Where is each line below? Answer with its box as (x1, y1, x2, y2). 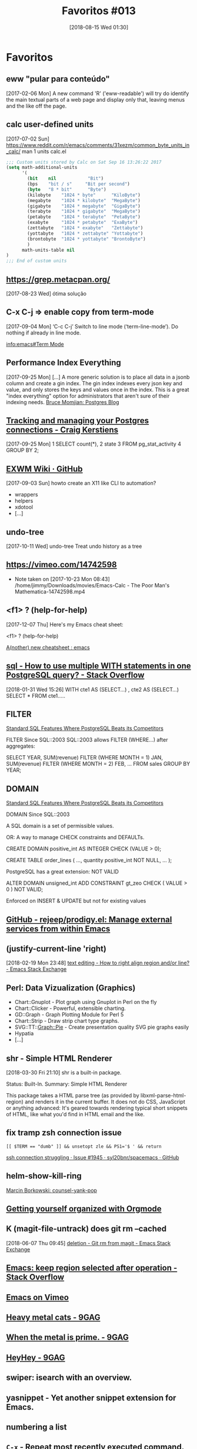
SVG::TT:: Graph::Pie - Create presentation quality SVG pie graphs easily (14, 1024, 189, 1031)
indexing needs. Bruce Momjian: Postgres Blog (6, 398, 119, 405)
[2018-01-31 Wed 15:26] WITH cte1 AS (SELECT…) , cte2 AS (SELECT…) (6, 685, 179, 693)
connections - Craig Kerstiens (6, 425, 119, 435)
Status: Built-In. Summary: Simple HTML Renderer (6, 1080, 128, 1087)
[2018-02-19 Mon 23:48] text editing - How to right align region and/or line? (6, 959, 190, 967)
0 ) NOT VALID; (6, 886, 43, 893)
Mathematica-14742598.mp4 (14, 588, 85, 595)
